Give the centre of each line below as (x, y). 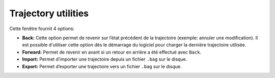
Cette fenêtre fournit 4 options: (42, 29)
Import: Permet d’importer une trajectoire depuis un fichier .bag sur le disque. (105, 59)
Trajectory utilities (49, 13)
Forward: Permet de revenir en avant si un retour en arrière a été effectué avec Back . (112, 52)
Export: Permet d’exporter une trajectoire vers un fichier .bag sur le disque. (102, 66)
